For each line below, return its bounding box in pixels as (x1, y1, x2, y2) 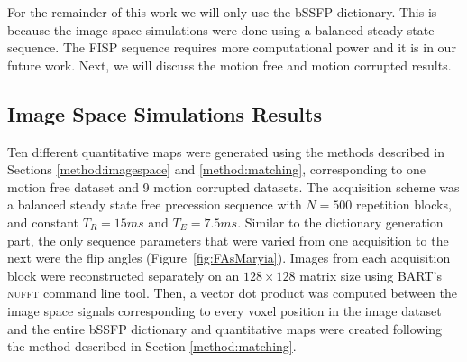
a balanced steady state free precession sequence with (7, 195, 302, 214)
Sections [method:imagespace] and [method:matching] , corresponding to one (7, 160, 426, 179)
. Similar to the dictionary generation (237, 212, 444, 231)
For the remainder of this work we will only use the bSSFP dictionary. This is (7, 3, 437, 21)
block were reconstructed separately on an (7, 265, 240, 284)
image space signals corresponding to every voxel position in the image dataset (7, 301, 442, 320)
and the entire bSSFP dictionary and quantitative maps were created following (7, 319, 443, 338)
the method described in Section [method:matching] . (7, 337, 297, 356)
